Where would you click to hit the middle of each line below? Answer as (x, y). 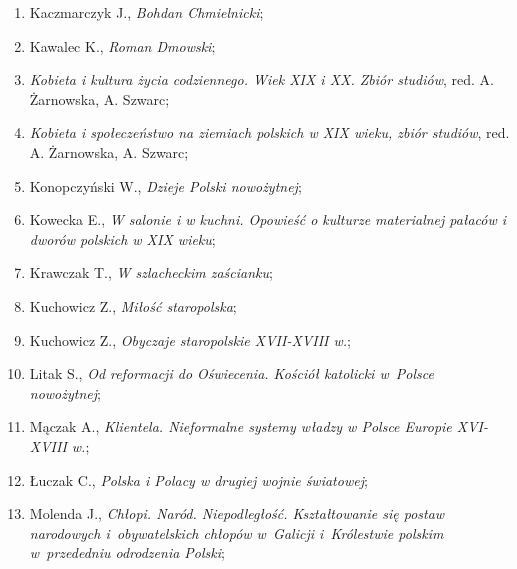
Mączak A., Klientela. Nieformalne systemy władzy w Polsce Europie (240, 426)
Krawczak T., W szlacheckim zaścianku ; (151, 272)
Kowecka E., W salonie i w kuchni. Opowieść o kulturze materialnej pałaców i (268, 219)
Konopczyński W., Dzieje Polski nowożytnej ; (165, 185)
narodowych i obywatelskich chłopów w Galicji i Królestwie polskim (236, 532)
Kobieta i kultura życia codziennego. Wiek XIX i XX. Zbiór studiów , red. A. (261, 79)
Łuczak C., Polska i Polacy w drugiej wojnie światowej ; (198, 479)
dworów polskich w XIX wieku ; (122, 238)
